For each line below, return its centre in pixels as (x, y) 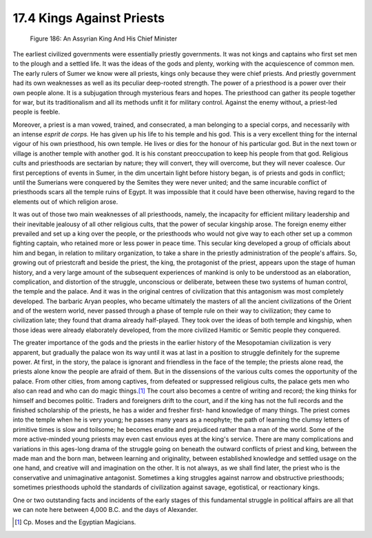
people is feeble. (37, 112)
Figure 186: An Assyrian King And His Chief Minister (104, 39)
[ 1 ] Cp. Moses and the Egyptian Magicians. (75, 522)
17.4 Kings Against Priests (89, 18)
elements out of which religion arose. (65, 201)
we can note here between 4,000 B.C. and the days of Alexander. (105, 509)
